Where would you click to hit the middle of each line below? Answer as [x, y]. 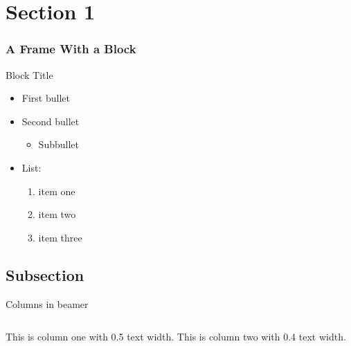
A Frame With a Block [71, 49]
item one [57, 191]
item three [60, 237]
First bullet [46, 98]
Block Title [29, 74]
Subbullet [58, 144]
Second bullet [51, 121]
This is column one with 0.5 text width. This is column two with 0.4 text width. [176, 337]
